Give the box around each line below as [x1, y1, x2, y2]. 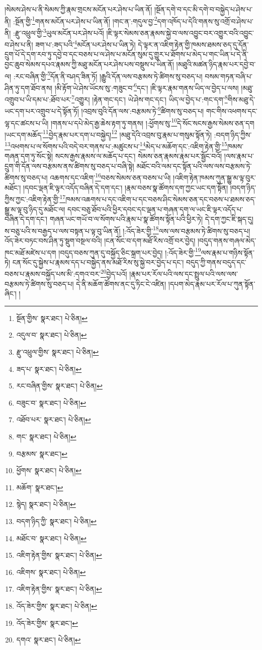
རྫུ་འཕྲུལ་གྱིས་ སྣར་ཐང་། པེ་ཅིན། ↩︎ [16, 347, 99, 357]
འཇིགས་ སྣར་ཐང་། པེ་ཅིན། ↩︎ [16, 566, 86, 577]
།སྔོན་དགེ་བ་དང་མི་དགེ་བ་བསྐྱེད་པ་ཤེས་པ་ [154, 4, 253, 14]
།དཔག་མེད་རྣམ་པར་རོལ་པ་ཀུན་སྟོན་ [168, 278, 255, 289]
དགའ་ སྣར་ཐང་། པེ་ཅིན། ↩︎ [16, 634, 81, 645]
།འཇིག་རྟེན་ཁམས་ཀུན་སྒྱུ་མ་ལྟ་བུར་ [173, 172, 256, 183]
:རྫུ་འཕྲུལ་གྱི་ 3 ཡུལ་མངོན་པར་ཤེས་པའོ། [13, 26, 104, 38]
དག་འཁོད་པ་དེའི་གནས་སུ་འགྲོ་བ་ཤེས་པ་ [157, 16, 253, 26]
